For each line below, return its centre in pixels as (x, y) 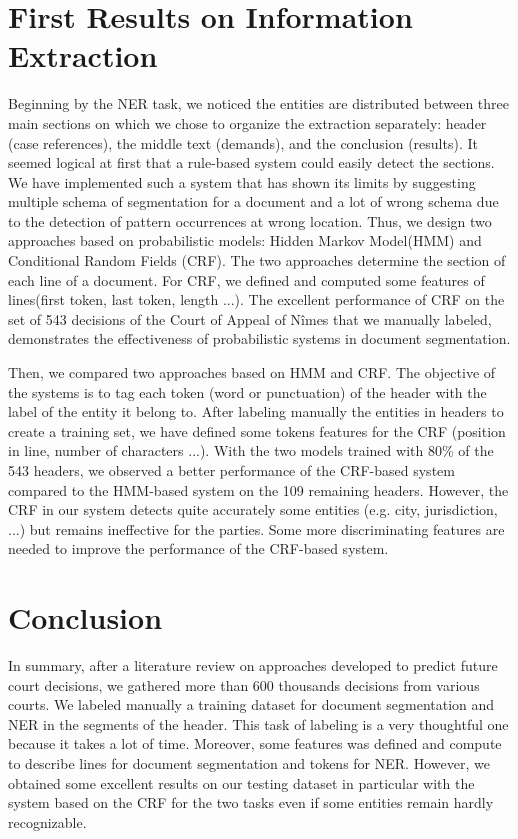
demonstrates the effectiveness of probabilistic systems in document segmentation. (259, 338)
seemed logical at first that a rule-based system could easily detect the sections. (251, 162)
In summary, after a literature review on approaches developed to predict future (253, 665)
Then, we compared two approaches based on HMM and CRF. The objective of (252, 372)
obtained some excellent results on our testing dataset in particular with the (241, 782)
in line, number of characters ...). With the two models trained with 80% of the (251, 450)
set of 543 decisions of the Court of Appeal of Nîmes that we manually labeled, (250, 318)
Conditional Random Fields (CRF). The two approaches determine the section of (257, 260)
